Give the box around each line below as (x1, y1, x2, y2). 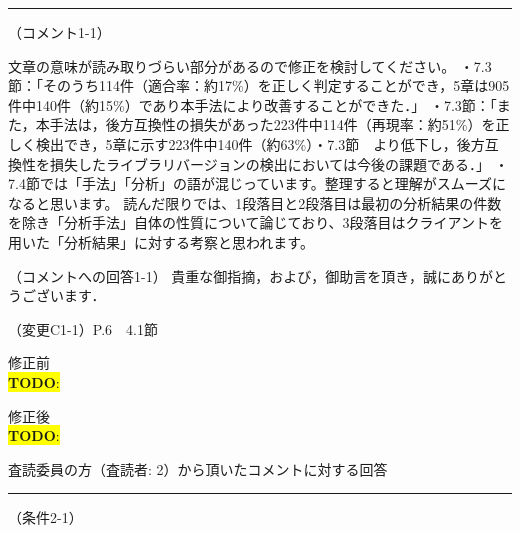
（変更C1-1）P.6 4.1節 (8, 318, 158, 339)
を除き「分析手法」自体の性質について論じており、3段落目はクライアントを (8, 212, 504, 233)
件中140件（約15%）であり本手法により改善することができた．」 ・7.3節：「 (8, 94, 497, 115)
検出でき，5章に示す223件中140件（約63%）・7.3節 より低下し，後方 (35, 133, 485, 154)
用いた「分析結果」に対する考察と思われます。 (8, 231, 314, 252)
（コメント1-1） (8, 22, 111, 42)
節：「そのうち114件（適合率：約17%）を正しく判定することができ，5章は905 (8, 75, 510, 96)
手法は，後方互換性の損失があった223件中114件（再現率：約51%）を (49, 114, 496, 135)
